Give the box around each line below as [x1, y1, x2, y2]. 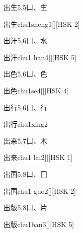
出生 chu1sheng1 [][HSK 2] [3, 18, 80, 29]
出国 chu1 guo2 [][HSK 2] [3, 185, 76, 196]
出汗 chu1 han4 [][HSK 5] [3, 52, 77, 62]
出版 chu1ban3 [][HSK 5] [3, 219, 74, 229]
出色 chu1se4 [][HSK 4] [3, 85, 69, 95]
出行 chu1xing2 [3, 119, 48, 129]
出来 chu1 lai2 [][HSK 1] [3, 152, 73, 162]
